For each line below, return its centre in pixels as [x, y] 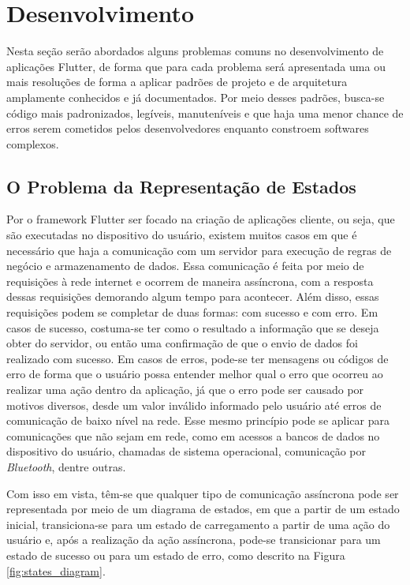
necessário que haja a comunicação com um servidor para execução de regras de [199, 250]
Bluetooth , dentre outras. [66, 466]
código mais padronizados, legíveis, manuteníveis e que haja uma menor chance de [205, 112]
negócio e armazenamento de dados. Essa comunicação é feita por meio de [185, 266]
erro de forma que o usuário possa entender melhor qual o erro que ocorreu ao [195, 374]
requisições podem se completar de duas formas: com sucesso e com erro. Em [192, 312]
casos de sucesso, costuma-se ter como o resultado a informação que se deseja [193, 327]
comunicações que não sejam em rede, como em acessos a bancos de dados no [193, 435]
